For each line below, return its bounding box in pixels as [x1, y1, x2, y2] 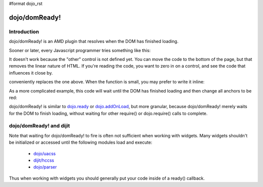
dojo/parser [33, 164, 57, 170]
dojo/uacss [33, 150, 56, 156]
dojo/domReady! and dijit [9, 122, 70, 129]
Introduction [9, 28, 39, 35]
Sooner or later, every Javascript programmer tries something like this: [9, 47, 151, 53]
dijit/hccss [33, 157, 55, 163]
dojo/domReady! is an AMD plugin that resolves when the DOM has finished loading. [9, 38, 179, 44]
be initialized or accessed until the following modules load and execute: [9, 139, 152, 146]
